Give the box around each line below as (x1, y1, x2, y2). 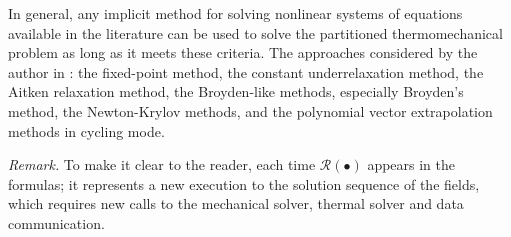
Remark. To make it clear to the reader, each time (8, 154, 316, 175)
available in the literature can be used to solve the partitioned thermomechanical (8, 22, 503, 43)
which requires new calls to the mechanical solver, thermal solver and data (8, 193, 464, 214)
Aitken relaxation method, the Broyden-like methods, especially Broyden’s (8, 81, 464, 102)
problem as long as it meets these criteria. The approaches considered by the (8, 42, 478, 63)
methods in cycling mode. (8, 120, 165, 141)
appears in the (367, 154, 456, 175)
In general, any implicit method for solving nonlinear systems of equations (8, 3, 463, 23)
